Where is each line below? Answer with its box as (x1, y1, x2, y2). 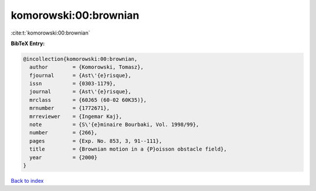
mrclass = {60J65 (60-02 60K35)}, (29, 97, 147, 103)
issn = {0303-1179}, (29, 80, 116, 87)
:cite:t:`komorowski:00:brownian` (11, 29, 90, 36)
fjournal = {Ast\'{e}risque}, (29, 72, 132, 79)
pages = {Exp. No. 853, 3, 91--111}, (29, 138, 162, 144)
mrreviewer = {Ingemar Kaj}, (29, 113, 122, 120)
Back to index (11, 177, 44, 184)
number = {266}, (29, 129, 98, 136)
